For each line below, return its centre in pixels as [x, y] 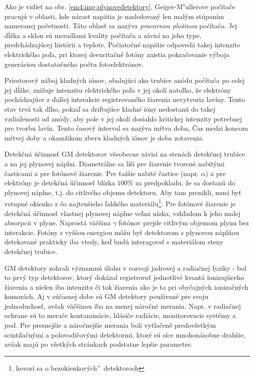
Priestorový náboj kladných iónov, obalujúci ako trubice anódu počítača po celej [125, 80]
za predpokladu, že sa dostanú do [185, 183]
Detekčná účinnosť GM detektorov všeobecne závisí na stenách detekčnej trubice [125, 154]
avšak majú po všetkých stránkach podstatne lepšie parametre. [98, 344]
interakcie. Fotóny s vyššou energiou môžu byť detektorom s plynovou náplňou [122, 232]
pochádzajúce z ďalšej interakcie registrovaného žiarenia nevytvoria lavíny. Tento [125, 99]
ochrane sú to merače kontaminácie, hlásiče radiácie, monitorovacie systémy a [120, 315]
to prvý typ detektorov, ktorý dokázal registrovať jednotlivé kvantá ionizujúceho [124, 277]
